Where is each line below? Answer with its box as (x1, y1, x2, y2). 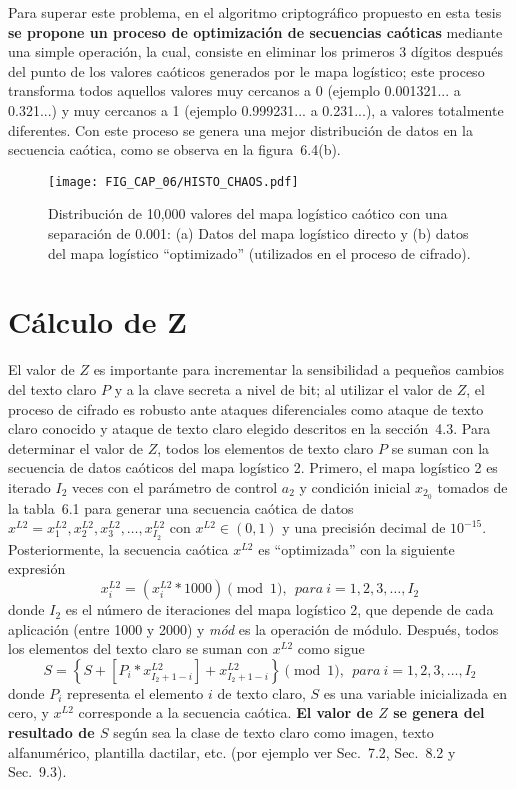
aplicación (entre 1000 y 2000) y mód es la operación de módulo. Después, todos (8, 618, 499, 639)
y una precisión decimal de (282, 517, 446, 538)
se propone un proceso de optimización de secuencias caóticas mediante (8, 21, 503, 42)
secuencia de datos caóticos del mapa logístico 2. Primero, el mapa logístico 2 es (8, 457, 498, 478)
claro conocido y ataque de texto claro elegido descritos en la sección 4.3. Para (8, 418, 491, 439)
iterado (8, 476, 51, 497)
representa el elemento (67, 682, 204, 703)
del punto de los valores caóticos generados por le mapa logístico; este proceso (8, 60, 485, 81)
